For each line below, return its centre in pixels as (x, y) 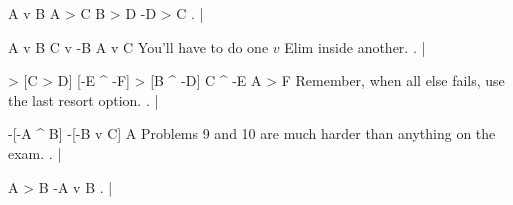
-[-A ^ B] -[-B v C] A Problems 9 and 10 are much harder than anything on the (252, 133)
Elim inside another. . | (355, 46)
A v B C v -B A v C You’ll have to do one (138, 46)
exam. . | (35, 152)
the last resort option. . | (83, 99)
